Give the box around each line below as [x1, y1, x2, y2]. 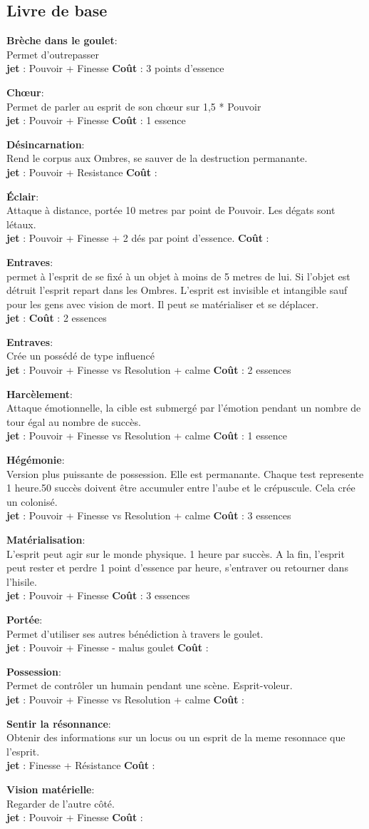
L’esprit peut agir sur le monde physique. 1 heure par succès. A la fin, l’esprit [6, 546, 345, 561]
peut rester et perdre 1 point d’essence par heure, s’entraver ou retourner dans [6, 560, 348, 575]
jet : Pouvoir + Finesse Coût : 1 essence [6, 113, 186, 128]
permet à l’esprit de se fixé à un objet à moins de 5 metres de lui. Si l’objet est [6, 268, 350, 283]
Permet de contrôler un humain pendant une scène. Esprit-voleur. [6, 678, 293, 693]
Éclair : [6, 188, 39, 203]
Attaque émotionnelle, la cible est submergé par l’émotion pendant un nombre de [6, 400, 361, 415]
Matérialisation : [6, 532, 85, 547]
